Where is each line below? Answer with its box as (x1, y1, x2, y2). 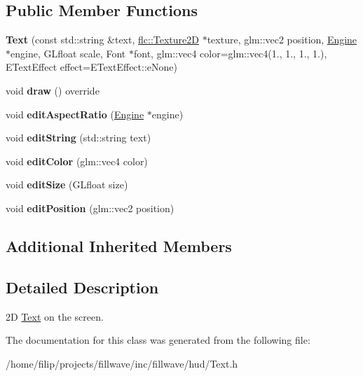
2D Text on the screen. (6, 309, 104, 323)
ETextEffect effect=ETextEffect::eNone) (6, 60, 177, 74)
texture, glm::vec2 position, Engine (207, 32, 357, 47)
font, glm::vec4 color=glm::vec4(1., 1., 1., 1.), (133, 46, 327, 60)
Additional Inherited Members (6, 235, 232, 256)
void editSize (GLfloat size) (6, 177, 128, 192)
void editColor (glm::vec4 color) (6, 153, 148, 168)
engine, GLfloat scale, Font (11, 46, 126, 60)
